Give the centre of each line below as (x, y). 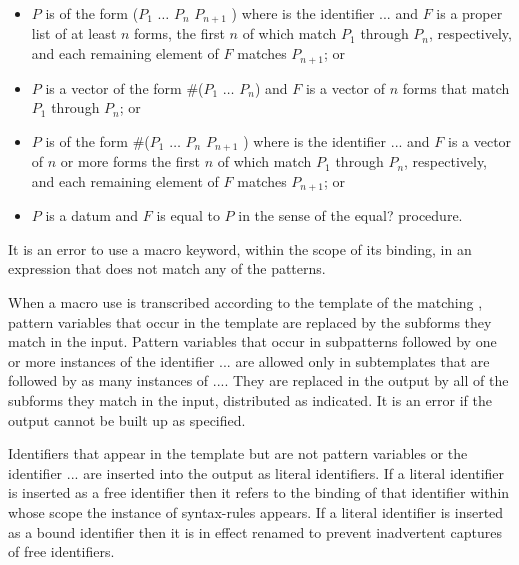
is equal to (188, 215)
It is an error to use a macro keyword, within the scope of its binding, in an (240, 248)
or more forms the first (130, 161)
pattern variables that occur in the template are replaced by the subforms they (250, 321)
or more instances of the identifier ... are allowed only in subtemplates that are (249, 360)
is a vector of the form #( (124, 87)
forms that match (456, 87)
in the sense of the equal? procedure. (350, 215)
